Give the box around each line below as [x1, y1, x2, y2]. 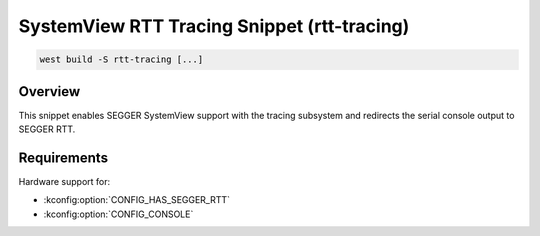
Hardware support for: [18, 175, 111, 187]
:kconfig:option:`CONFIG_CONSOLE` [43, 208, 194, 220]
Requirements [18, 149, 109, 166]
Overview [18, 83, 81, 100]
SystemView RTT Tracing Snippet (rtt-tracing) [18, 15, 410, 37]
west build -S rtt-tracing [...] [39, 54, 204, 65]
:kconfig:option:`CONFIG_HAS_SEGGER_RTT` [43, 194, 230, 206]
